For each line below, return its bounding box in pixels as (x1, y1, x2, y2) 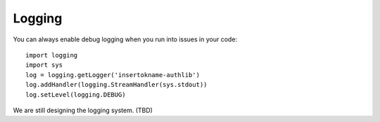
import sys (25, 61, 63, 69)
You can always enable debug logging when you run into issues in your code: (13, 35, 238, 43)
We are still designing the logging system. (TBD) (13, 106, 153, 114)
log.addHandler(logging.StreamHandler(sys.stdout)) (25, 81, 208, 89)
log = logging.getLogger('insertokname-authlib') (25, 71, 201, 79)
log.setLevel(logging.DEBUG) (25, 90, 126, 98)
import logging (25, 51, 78, 59)
